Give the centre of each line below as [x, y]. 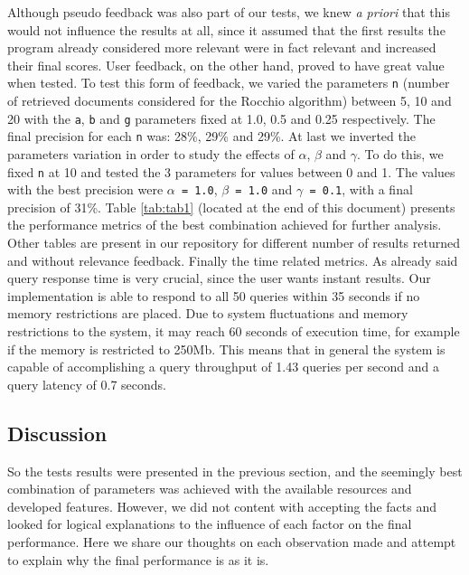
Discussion [57, 433]
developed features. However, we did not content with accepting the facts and [222, 506]
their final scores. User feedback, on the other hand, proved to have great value [226, 65]
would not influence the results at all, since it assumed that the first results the [226, 29]
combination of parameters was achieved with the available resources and [210, 489]
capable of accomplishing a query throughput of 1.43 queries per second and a [223, 367]
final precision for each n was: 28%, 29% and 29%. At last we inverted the [211, 136]
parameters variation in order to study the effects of [151, 153]
